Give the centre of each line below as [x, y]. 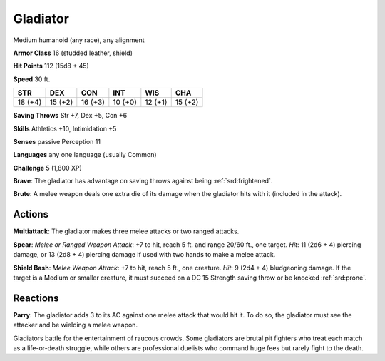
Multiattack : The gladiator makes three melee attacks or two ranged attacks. [126, 231]
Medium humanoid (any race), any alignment [79, 40]
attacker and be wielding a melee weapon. [76, 325]
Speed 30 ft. [32, 79]
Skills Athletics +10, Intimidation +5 [65, 128]
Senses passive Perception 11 [57, 141]
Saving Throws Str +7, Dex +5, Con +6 [70, 116]
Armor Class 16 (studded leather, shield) [73, 53]
